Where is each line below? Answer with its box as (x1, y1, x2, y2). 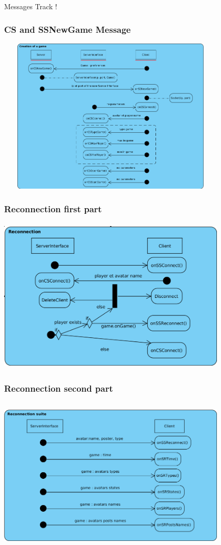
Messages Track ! (4, 1, 57, 11)
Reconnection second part (4, 382, 113, 395)
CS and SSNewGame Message (4, 23, 131, 35)
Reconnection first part (4, 202, 102, 215)
